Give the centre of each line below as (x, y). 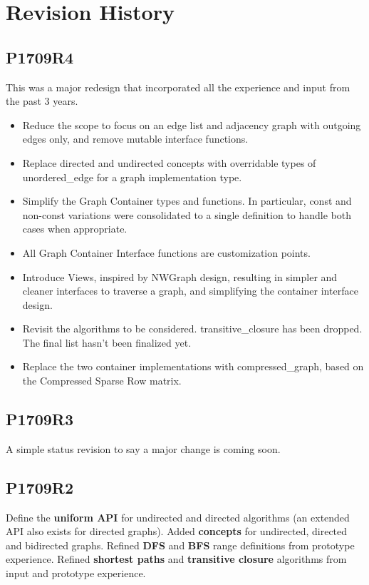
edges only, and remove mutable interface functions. (135, 139)
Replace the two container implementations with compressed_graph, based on (193, 366)
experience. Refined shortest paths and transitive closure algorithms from (176, 559)
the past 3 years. (42, 101)
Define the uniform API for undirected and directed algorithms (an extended (178, 517)
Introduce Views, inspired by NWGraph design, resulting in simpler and (180, 276)
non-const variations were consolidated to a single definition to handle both (187, 214)
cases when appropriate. (75, 229)
